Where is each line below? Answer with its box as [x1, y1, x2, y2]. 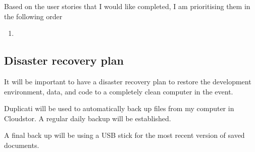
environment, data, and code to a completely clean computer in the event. [4, 86, 233, 96]
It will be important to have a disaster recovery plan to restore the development [4, 76, 251, 86]
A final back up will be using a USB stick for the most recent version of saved [4, 130, 245, 140]
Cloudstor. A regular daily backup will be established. [4, 113, 171, 123]
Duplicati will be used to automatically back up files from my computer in [4, 103, 234, 114]
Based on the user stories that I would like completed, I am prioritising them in [4, 1, 250, 11]
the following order [4, 11, 63, 21]
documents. [4, 139, 39, 150]
